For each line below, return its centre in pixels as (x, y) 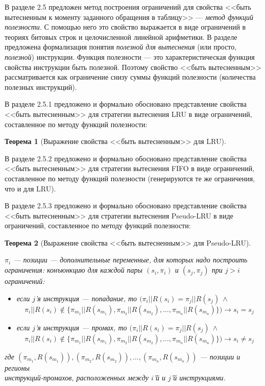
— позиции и (220, 356)
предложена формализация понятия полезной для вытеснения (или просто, (121, 47)
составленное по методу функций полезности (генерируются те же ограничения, (130, 178)
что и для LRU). (30, 188)
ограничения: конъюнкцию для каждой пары (74, 270)
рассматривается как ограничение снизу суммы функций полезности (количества (130, 77)
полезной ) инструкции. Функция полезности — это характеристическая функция (130, 56)
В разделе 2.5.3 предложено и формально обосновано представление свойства (126, 206)
